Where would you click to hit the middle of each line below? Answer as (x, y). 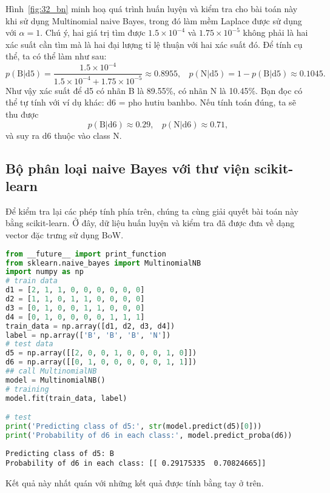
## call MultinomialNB (51, 371)
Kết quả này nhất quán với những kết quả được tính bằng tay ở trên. (135, 483)
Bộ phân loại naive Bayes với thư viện (128, 168)
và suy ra (23, 135)
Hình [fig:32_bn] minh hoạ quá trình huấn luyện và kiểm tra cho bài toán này (152, 8)
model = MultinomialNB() (56, 380)
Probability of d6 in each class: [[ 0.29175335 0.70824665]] (136, 464)
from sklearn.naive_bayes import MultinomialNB (103, 263)
